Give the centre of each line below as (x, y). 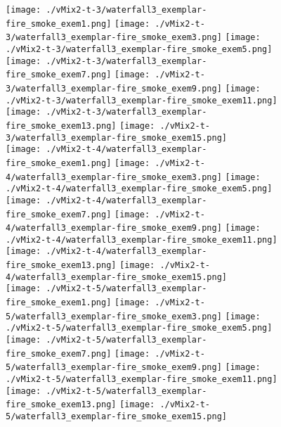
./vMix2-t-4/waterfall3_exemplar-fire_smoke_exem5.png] (139, 189)
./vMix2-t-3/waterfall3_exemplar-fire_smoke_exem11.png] (142, 100)
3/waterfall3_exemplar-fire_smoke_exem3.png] (114, 38)
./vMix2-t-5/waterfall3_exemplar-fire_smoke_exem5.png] (139, 328)
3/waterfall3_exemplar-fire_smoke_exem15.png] (116, 138)
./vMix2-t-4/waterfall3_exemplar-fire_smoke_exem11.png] (142, 240)
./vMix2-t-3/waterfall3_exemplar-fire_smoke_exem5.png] (139, 49)
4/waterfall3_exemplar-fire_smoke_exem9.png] (114, 228)
